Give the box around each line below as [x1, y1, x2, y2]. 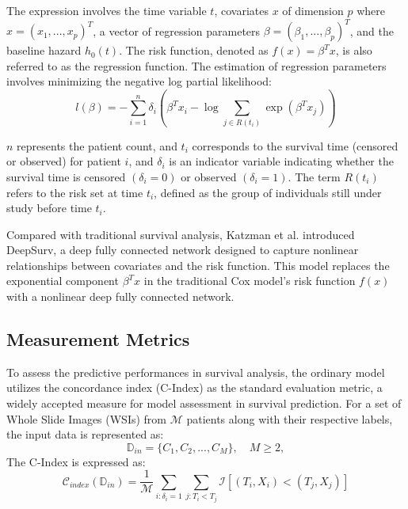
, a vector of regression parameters [93, 22, 261, 39]
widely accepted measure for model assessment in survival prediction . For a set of [6, 395, 402, 412]
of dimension [282, 2, 344, 18]
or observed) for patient [6, 153, 121, 169]
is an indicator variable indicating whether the [169, 153, 394, 169]
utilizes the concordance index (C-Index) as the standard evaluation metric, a [6, 379, 383, 396]
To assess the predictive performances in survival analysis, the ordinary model [6, 363, 385, 380]
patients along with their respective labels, [186, 410, 393, 427]
